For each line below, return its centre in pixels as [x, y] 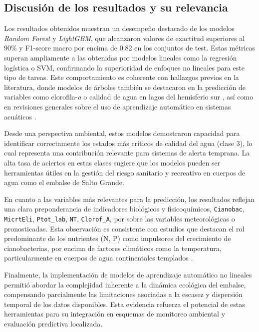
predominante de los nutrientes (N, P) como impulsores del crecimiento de [118, 238]
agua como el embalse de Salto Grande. [64, 182]
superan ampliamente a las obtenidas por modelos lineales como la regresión [121, 57]
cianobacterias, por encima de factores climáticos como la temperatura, [113, 248]
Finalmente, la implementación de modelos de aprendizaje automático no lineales [128, 274]
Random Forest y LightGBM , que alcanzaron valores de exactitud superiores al [125, 38]
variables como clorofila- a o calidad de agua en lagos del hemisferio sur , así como [129, 97]
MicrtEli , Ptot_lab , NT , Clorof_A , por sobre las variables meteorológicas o [120, 218]
